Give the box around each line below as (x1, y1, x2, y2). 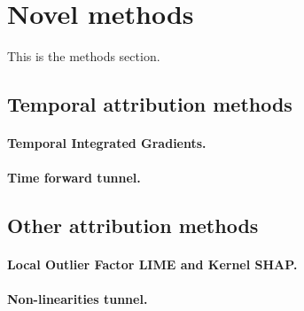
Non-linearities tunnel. (7, 290, 148, 308)
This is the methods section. (7, 47, 160, 66)
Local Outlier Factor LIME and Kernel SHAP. (7, 255, 298, 274)
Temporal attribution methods (7, 90, 292, 118)
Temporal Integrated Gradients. (7, 134, 207, 152)
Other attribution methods (7, 212, 259, 239)
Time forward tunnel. (7, 168, 141, 187)
